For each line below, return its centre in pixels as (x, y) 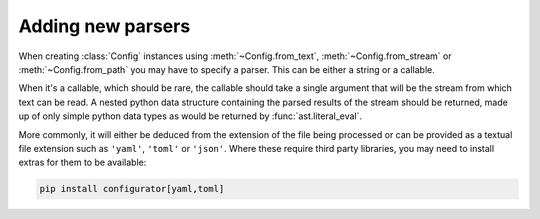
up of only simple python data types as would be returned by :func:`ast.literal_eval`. (190, 116)
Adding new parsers (104, 26)
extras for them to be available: (82, 162)
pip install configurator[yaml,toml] (132, 189)
